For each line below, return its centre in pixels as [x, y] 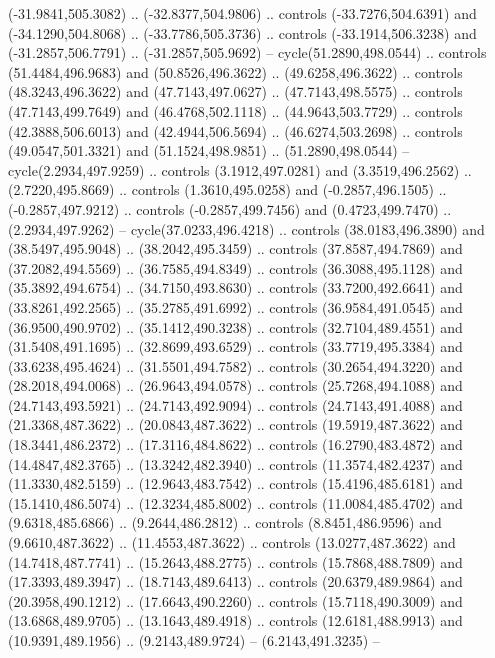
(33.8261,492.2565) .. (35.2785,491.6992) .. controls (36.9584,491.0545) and [235, 306]
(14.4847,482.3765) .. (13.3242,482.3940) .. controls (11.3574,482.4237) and [235, 463]
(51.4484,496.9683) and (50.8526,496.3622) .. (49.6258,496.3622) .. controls [235, 71]
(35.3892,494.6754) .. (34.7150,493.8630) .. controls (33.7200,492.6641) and [235, 287]
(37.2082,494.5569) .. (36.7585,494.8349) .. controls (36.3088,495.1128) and [235, 267]
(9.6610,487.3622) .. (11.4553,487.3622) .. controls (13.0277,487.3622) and [232, 542]
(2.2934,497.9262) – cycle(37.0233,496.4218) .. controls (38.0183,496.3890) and [246, 228]
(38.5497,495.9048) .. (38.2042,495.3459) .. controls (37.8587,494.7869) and [235, 248]
